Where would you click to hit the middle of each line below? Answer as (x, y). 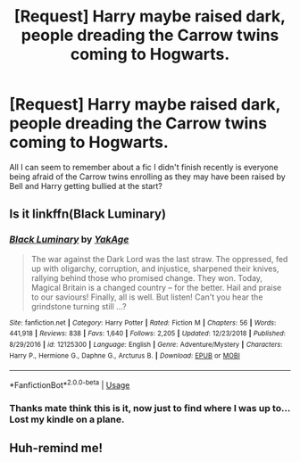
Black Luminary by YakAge (69, 240)
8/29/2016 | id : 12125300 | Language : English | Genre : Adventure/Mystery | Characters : (146, 344)
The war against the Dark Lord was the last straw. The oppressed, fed (159, 259)
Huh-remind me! (56, 448)
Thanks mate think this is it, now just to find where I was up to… (150, 408)
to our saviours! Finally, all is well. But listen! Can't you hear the (147, 297)
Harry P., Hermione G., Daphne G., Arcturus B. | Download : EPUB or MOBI (125, 355)
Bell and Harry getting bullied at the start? (86, 186)
